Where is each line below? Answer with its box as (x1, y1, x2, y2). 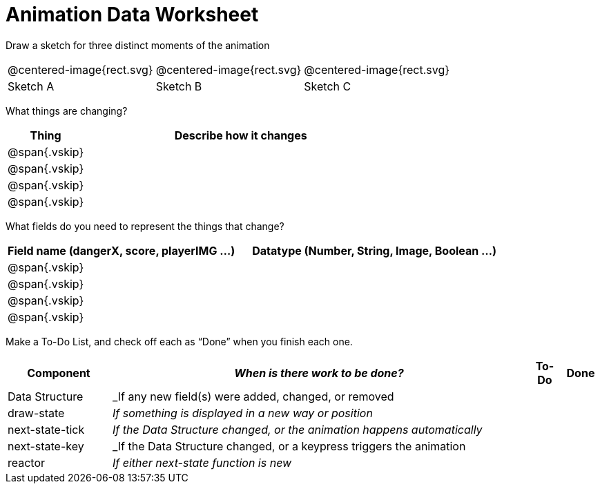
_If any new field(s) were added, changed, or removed (112, 389, 394, 403)
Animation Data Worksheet (6, 3, 259, 26)
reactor (8, 455, 46, 470)
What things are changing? (6, 104, 128, 117)
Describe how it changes (174, 128, 307, 142)
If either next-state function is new (112, 455, 292, 470)
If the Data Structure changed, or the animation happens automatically (112, 422, 483, 437)
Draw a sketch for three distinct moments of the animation (6, 39, 270, 51)
